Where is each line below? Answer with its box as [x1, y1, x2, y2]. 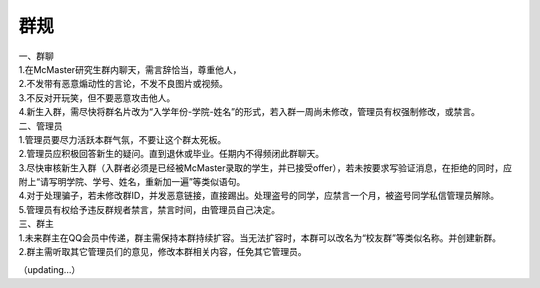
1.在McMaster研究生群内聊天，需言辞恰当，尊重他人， [18, 63, 242, 75]
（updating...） [18, 264, 81, 276]
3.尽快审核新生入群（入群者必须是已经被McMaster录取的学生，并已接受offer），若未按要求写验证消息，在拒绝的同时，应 [18, 161, 513, 174]
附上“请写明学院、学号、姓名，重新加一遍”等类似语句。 [18, 176, 246, 188]
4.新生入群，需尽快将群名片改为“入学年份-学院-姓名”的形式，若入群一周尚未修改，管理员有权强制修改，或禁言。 [18, 106, 480, 118]
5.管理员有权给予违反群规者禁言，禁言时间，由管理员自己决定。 [18, 203, 280, 215]
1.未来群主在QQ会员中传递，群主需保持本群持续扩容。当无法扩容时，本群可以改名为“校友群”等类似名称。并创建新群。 [18, 231, 502, 244]
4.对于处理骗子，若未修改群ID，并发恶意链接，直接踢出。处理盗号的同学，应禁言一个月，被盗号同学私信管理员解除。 [18, 190, 500, 202]
